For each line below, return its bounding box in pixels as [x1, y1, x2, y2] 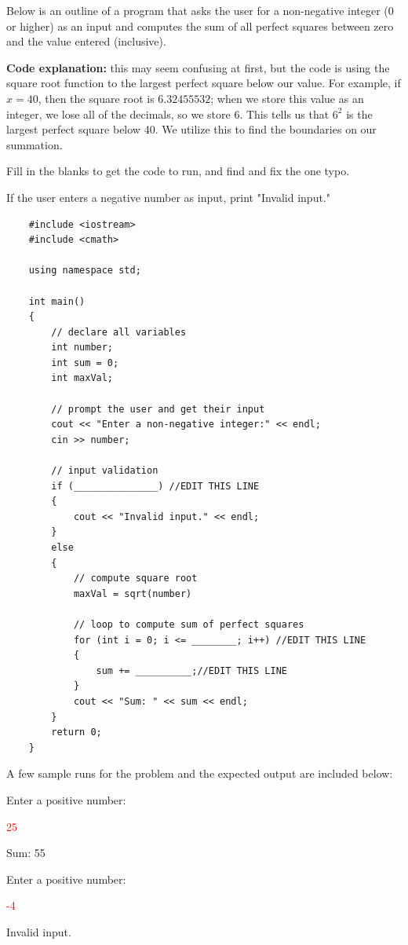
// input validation [51, 465, 158, 477]
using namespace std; [28, 265, 141, 277]
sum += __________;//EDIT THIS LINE [96, 665, 287, 676]
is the [346, 105, 373, 122]
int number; [51, 342, 114, 353]
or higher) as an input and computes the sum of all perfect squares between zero [6, 17, 394, 34]
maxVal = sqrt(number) [73, 588, 192, 599]
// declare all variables [51, 326, 187, 338]
